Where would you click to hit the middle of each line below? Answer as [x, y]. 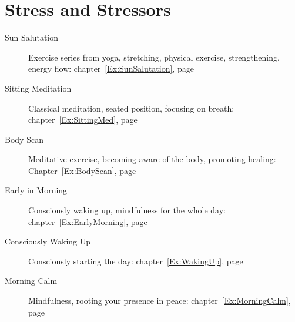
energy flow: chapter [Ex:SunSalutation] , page [111, 68]
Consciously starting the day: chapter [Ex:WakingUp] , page [136, 261]
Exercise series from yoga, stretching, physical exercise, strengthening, [154, 57]
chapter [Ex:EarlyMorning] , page [88, 221]
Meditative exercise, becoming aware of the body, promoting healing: [152, 159]
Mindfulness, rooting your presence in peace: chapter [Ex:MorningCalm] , [160, 301]
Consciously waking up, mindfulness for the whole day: [127, 210]
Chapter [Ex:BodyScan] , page [82, 170]
